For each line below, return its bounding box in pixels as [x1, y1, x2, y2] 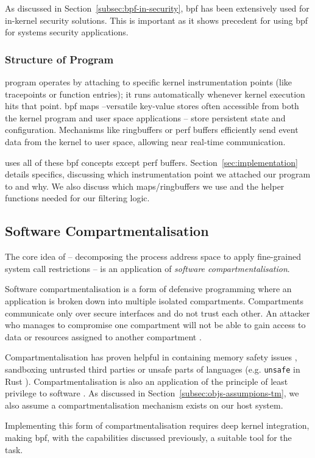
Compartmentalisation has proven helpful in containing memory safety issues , [5, 351, 297, 363]
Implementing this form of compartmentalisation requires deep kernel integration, [5, 419, 310, 432]
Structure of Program [5, 51, 114, 66]
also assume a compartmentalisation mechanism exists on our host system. [5, 398, 283, 411]
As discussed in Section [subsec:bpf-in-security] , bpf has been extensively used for [5, 2, 310, 14]
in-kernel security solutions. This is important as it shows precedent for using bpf [5, 13, 308, 26]
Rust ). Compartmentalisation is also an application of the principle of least [5, 374, 288, 387]
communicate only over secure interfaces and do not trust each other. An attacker [5, 306, 310, 319]
